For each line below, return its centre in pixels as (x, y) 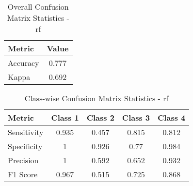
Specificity (25, 146)
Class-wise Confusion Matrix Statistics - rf (96, 98)
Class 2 (100, 117)
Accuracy (24, 63)
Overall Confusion (38, 7)
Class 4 (172, 117)
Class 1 (65, 117)
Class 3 (136, 117)
